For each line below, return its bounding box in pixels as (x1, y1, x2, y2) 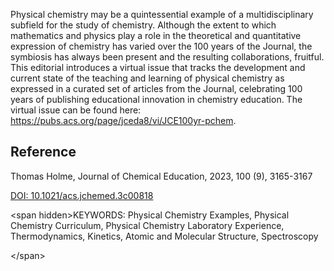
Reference (10, 144, 77, 161)
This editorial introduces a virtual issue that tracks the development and (10, 62, 306, 73)
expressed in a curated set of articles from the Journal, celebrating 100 (10, 83, 303, 94)
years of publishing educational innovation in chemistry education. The (10, 94, 303, 105)
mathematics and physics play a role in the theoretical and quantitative (10, 30, 302, 41)
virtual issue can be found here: (10, 104, 142, 116)
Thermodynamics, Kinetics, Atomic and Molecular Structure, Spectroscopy (10, 230, 319, 242)
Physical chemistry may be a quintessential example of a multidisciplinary (10, 9, 314, 20)
